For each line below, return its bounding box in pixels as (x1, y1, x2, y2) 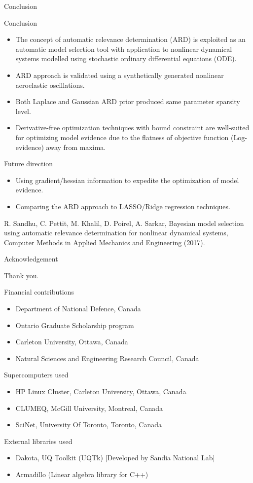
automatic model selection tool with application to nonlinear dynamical (15, 43, 232, 54)
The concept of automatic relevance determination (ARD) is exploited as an (15, 34, 246, 44)
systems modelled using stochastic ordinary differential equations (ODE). (15, 53, 237, 64)
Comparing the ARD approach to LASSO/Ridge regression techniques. (15, 201, 230, 211)
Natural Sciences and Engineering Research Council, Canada (15, 353, 199, 363)
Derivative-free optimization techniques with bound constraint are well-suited (15, 122, 250, 133)
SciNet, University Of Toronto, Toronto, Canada (15, 419, 162, 430)
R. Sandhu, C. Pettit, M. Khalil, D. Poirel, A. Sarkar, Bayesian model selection (4, 218, 244, 228)
